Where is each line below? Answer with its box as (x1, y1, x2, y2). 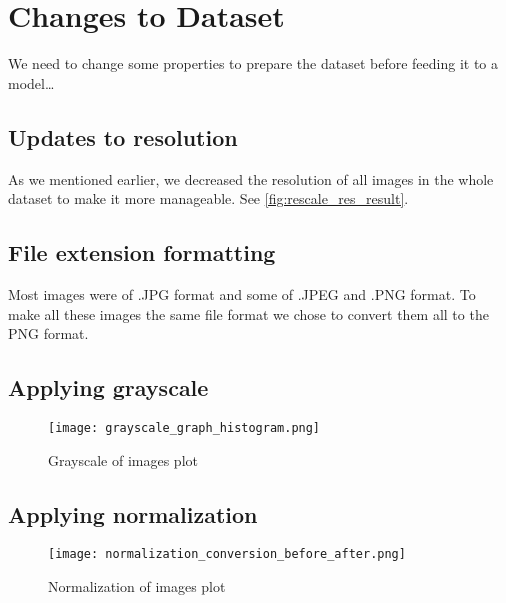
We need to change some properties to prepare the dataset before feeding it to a (8, 53, 498, 74)
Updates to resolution (8, 121, 238, 152)
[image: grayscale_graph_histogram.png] (48, 420, 321, 435)
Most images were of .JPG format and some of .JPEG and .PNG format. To (8, 283, 476, 304)
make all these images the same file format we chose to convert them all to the (8, 303, 489, 324)
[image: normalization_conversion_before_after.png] (48, 547, 406, 562)
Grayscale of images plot (48, 449, 198, 470)
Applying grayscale (8, 372, 209, 403)
